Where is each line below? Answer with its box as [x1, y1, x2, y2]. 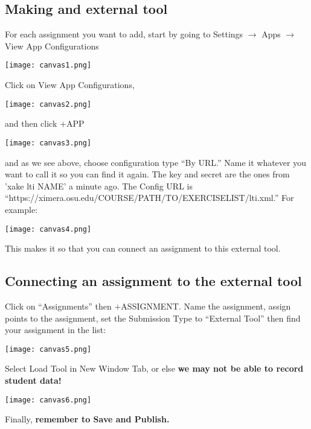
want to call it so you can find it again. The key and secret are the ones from [5, 168, 290, 180]
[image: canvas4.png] [5, 224, 92, 234]
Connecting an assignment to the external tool [5, 272, 302, 290]
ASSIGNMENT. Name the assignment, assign [121, 299, 291, 312]
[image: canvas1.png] [5, 61, 92, 70]
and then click [5, 117, 57, 130]
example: [5, 203, 38, 215]
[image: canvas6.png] [5, 395, 92, 404]
